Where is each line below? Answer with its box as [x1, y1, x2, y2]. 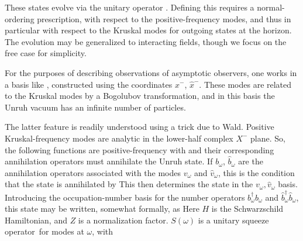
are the [238, 155, 263, 167]
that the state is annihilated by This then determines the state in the [5, 178, 253, 190]
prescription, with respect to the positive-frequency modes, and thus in [37, 12, 291, 25]
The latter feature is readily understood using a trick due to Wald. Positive [5, 120, 274, 133]
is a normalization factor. [78, 214, 168, 226]
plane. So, [250, 132, 285, 144]
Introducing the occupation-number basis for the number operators [5, 191, 245, 203]
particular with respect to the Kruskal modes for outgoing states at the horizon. [5, 24, 292, 36]
